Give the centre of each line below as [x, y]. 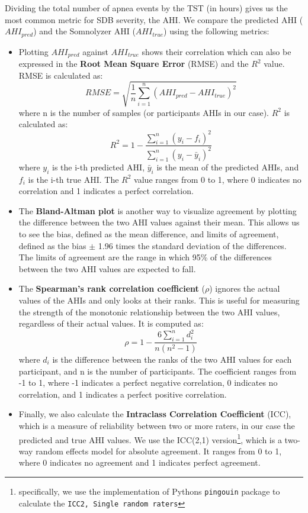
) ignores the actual [245, 288]
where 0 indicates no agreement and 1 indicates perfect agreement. [139, 462]
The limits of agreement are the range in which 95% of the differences [145, 257]
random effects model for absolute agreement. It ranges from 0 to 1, [159, 451]
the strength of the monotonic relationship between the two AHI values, [149, 312]
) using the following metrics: [216, 31]
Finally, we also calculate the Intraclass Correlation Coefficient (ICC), [155, 414]
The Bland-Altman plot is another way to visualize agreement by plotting [158, 210]
